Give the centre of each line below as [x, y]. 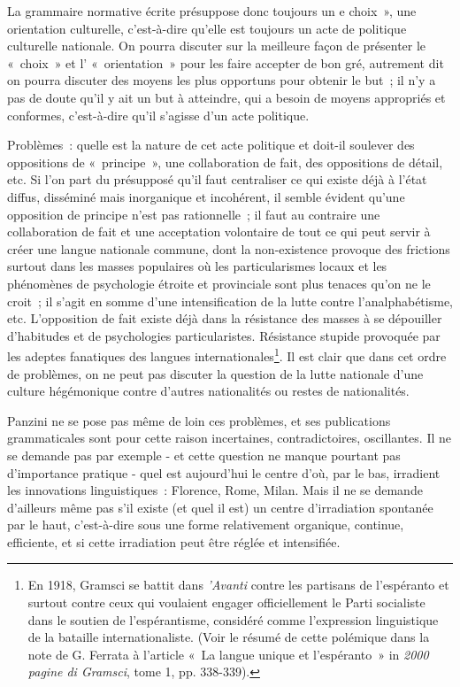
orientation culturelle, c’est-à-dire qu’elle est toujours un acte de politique [207, 28]
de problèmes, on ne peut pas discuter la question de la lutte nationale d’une [215, 373]
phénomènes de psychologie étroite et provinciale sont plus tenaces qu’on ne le [219, 283]
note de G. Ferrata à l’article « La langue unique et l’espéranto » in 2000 [228, 654]
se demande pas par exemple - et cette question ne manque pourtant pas [204, 455]
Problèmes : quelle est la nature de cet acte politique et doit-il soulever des [211, 145]
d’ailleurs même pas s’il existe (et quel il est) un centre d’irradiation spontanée [220, 507]
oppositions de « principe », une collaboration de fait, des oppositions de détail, [225, 162]
